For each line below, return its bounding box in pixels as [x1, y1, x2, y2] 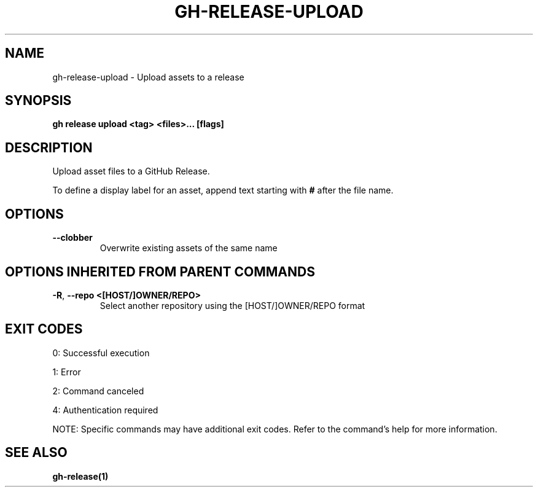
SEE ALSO [5, 445, 68, 461]
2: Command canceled [52, 385, 144, 396]
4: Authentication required [52, 404, 158, 415]
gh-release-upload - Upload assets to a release [52, 71, 244, 82]
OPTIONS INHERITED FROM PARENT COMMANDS [5, 264, 315, 279]
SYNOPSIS [5, 93, 72, 109]
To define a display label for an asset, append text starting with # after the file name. [52, 185, 394, 196]
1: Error [52, 366, 81, 377]
